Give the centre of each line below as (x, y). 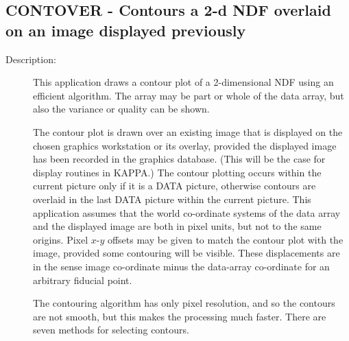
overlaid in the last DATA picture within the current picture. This (172, 199)
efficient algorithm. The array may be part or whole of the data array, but (189, 95)
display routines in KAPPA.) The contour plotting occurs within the (177, 172)
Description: (31, 59)
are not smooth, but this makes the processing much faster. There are (180, 316)
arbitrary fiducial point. (83, 280)
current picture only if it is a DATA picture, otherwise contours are (174, 186)
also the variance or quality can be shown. (121, 109)
